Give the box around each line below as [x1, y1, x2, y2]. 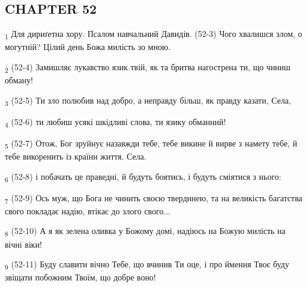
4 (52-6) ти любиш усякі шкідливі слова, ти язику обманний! [5, 115, 226, 129]
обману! [5, 74, 33, 86]
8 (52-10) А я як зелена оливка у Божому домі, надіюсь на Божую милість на [5, 224, 286, 239]
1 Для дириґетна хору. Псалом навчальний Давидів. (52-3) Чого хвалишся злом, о [5, 27, 302, 41]
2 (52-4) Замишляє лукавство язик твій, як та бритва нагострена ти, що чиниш [5, 60, 291, 74]
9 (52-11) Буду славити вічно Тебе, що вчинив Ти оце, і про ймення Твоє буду [5, 258, 289, 272]
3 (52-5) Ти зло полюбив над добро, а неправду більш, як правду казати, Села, [5, 93, 292, 108]
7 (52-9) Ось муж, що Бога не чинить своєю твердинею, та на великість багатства [5, 191, 303, 205]
